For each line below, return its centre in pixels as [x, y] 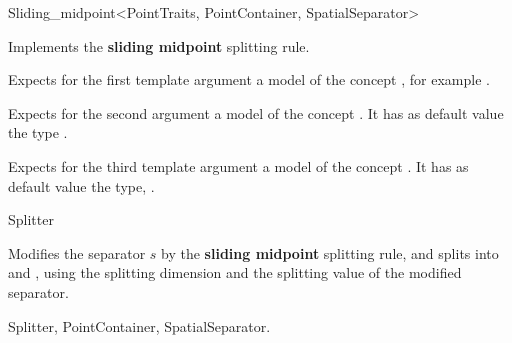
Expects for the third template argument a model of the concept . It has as [238, 165]
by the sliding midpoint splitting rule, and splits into [330, 252]
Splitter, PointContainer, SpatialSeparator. [139, 325]
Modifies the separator [77, 252]
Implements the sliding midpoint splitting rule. [159, 45]
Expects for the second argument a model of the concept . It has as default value [256, 112]
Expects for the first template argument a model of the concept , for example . [249, 79]
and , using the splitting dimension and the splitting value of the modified [235, 272]
